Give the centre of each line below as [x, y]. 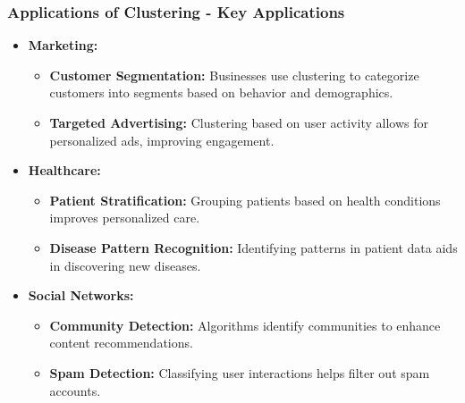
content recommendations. [121, 343]
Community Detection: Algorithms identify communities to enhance [245, 325]
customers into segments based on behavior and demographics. [221, 92]
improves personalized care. [125, 218]
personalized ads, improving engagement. [162, 140]
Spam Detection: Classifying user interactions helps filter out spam [240, 372]
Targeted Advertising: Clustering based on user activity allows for [239, 122]
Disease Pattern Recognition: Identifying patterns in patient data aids [254, 247]
